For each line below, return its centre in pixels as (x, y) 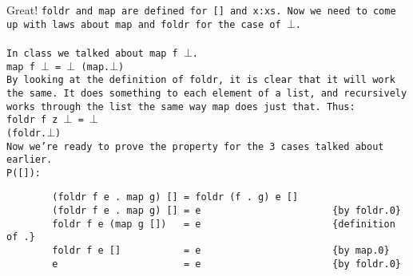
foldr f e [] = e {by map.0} (221, 251)
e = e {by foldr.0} (226, 264)
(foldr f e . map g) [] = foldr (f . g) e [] (175, 197)
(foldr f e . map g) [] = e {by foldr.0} (226, 211)
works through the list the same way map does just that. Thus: (181, 106)
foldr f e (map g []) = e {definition (224, 224)
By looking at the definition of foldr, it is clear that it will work (201, 80)
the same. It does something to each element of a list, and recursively (207, 93)
